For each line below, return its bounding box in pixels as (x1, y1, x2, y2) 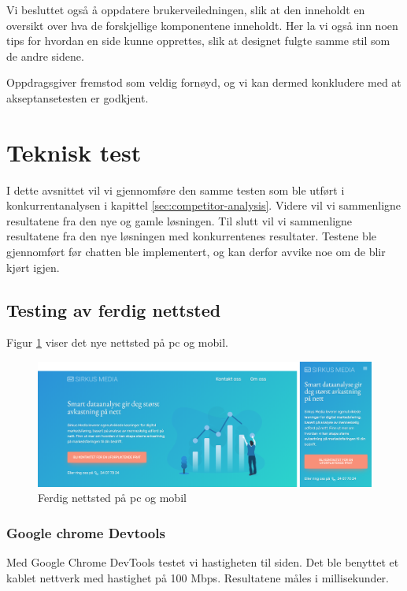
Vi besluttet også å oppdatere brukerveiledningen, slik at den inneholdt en (6, 2, 365, 17)
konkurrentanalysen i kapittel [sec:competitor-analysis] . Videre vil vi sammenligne (6, 197, 401, 214)
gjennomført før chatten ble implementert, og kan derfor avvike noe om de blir (6, 243, 386, 260)
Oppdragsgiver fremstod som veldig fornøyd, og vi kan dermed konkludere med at (6, 74, 401, 91)
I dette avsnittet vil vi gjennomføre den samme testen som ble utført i (6, 181, 345, 198)
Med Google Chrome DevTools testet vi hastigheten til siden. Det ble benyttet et (6, 554, 399, 571)
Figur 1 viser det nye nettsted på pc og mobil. (6, 334, 228, 351)
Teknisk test (6, 136, 142, 168)
